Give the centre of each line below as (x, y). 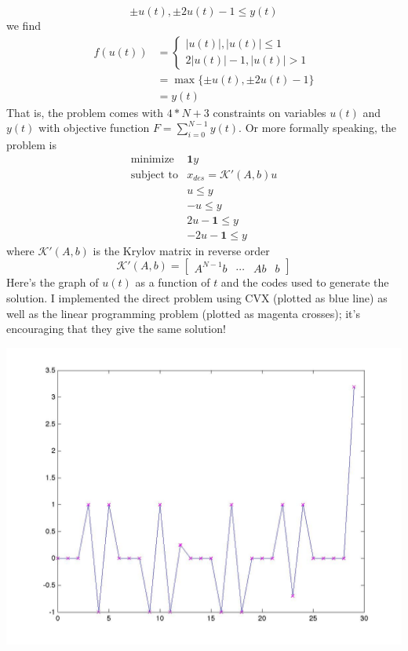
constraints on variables (270, 112)
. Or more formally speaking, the (317, 128)
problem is (31, 145)
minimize (152, 159)
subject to (154, 175)
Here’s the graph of (53, 282)
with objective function (94, 128)
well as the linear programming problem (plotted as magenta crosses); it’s (183, 313)
